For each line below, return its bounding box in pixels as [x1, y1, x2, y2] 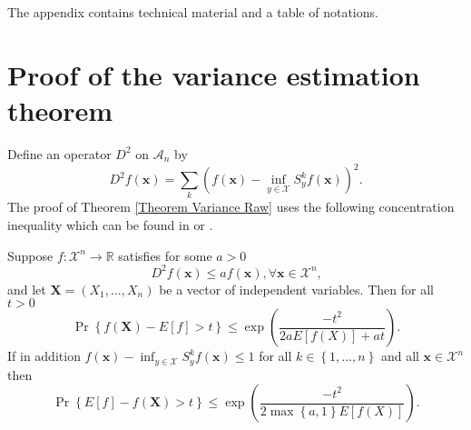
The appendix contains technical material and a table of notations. [7, 3, 378, 21]
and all [380, 346, 419, 365]
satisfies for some [118, 245, 212, 265]
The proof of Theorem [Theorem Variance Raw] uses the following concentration [7, 197, 455, 216]
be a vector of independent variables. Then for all [159, 279, 434, 298]
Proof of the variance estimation [7, 55, 420, 93]
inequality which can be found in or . [7, 215, 213, 234]
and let [7, 279, 46, 298]
